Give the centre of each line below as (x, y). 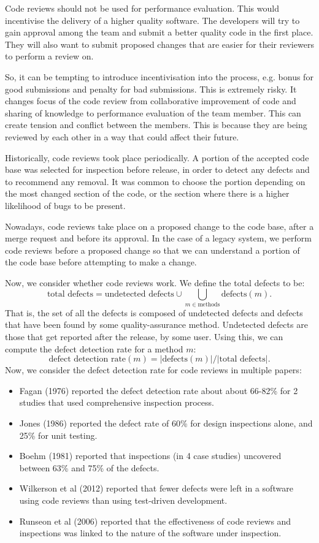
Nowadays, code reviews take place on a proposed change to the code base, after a (159, 226)
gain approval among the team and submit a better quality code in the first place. (159, 32)
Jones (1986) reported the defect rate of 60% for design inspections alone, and (166, 423)
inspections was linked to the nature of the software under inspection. (150, 533)
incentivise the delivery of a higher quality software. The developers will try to (152, 20)
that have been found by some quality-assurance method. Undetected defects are (156, 325)
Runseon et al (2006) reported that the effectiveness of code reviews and (155, 521)
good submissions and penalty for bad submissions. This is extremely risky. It (151, 89)
